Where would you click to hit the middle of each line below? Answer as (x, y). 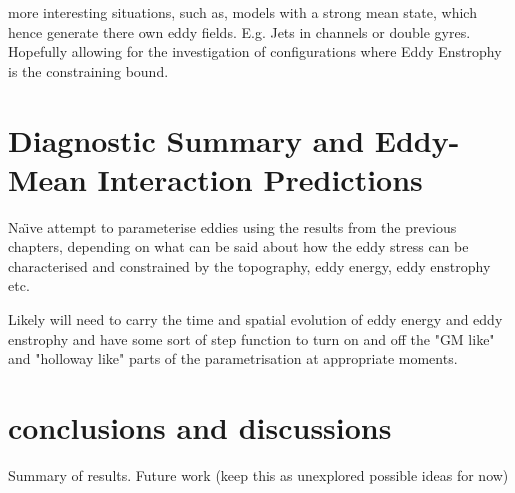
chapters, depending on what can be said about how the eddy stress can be (238, 246)
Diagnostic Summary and (186, 139)
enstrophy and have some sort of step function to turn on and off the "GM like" (251, 338)
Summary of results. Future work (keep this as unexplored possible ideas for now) (258, 474)
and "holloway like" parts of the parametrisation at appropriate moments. (233, 358)
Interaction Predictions (260, 178)
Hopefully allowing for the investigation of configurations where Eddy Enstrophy (255, 51)
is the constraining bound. (88, 70)
